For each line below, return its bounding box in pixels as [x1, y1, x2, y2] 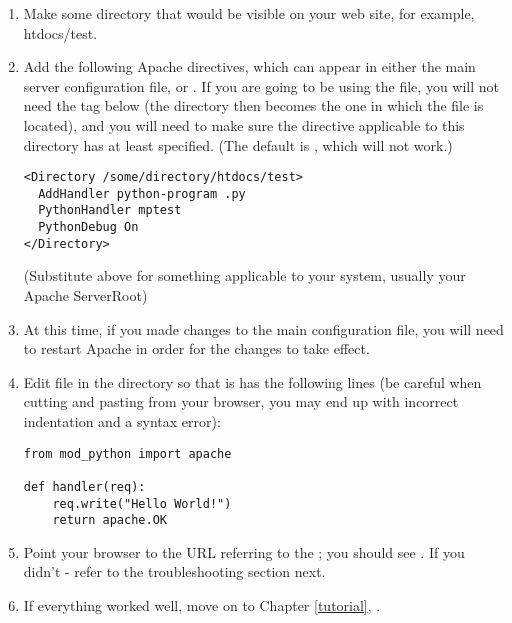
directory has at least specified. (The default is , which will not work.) [23, 134, 453, 155]
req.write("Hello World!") [52, 496, 232, 511]
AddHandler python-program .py [38, 186, 246, 201]
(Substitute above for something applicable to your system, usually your [23, 265, 466, 286]
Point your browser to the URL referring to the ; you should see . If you [23, 541, 465, 562]
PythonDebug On [38, 220, 139, 235]
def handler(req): [23, 479, 146, 494]
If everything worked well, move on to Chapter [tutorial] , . [23, 595, 381, 616]
